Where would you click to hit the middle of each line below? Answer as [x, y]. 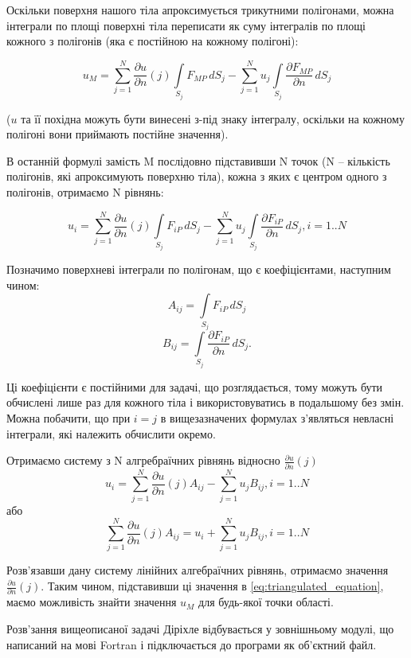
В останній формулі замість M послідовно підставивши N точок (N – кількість [198, 160]
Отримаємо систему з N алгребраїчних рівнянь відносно [143, 460]
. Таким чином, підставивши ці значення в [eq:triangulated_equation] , [212, 586]
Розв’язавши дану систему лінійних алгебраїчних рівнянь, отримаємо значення [198, 570]
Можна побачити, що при [68, 418]
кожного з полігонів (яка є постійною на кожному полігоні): [153, 41]
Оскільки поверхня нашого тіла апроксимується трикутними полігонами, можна [200, 10]
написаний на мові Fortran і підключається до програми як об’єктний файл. [192, 644]
